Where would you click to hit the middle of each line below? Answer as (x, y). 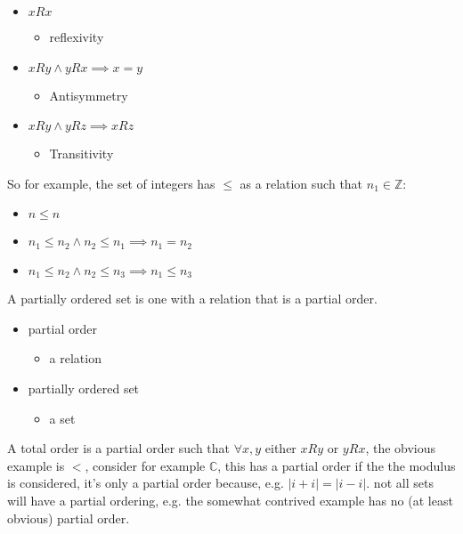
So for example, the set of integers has (111, 183)
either (280, 448)
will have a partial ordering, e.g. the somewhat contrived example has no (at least (230, 501)
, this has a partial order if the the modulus (337, 465)
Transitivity (81, 154)
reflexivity (77, 36)
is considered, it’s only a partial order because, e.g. (146, 483)
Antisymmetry (89, 95)
